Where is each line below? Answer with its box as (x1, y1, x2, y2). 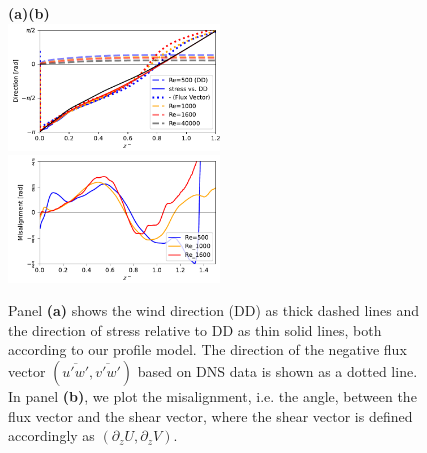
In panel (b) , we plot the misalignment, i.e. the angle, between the (8, 385, 417, 406)
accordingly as (8, 425, 95, 446)
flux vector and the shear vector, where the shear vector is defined (8, 405, 413, 426)
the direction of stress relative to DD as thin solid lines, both (8, 319, 382, 340)
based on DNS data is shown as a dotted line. (137, 360, 418, 381)
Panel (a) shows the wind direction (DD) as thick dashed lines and (8, 300, 420, 321)
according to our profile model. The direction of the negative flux (8, 339, 407, 360)
